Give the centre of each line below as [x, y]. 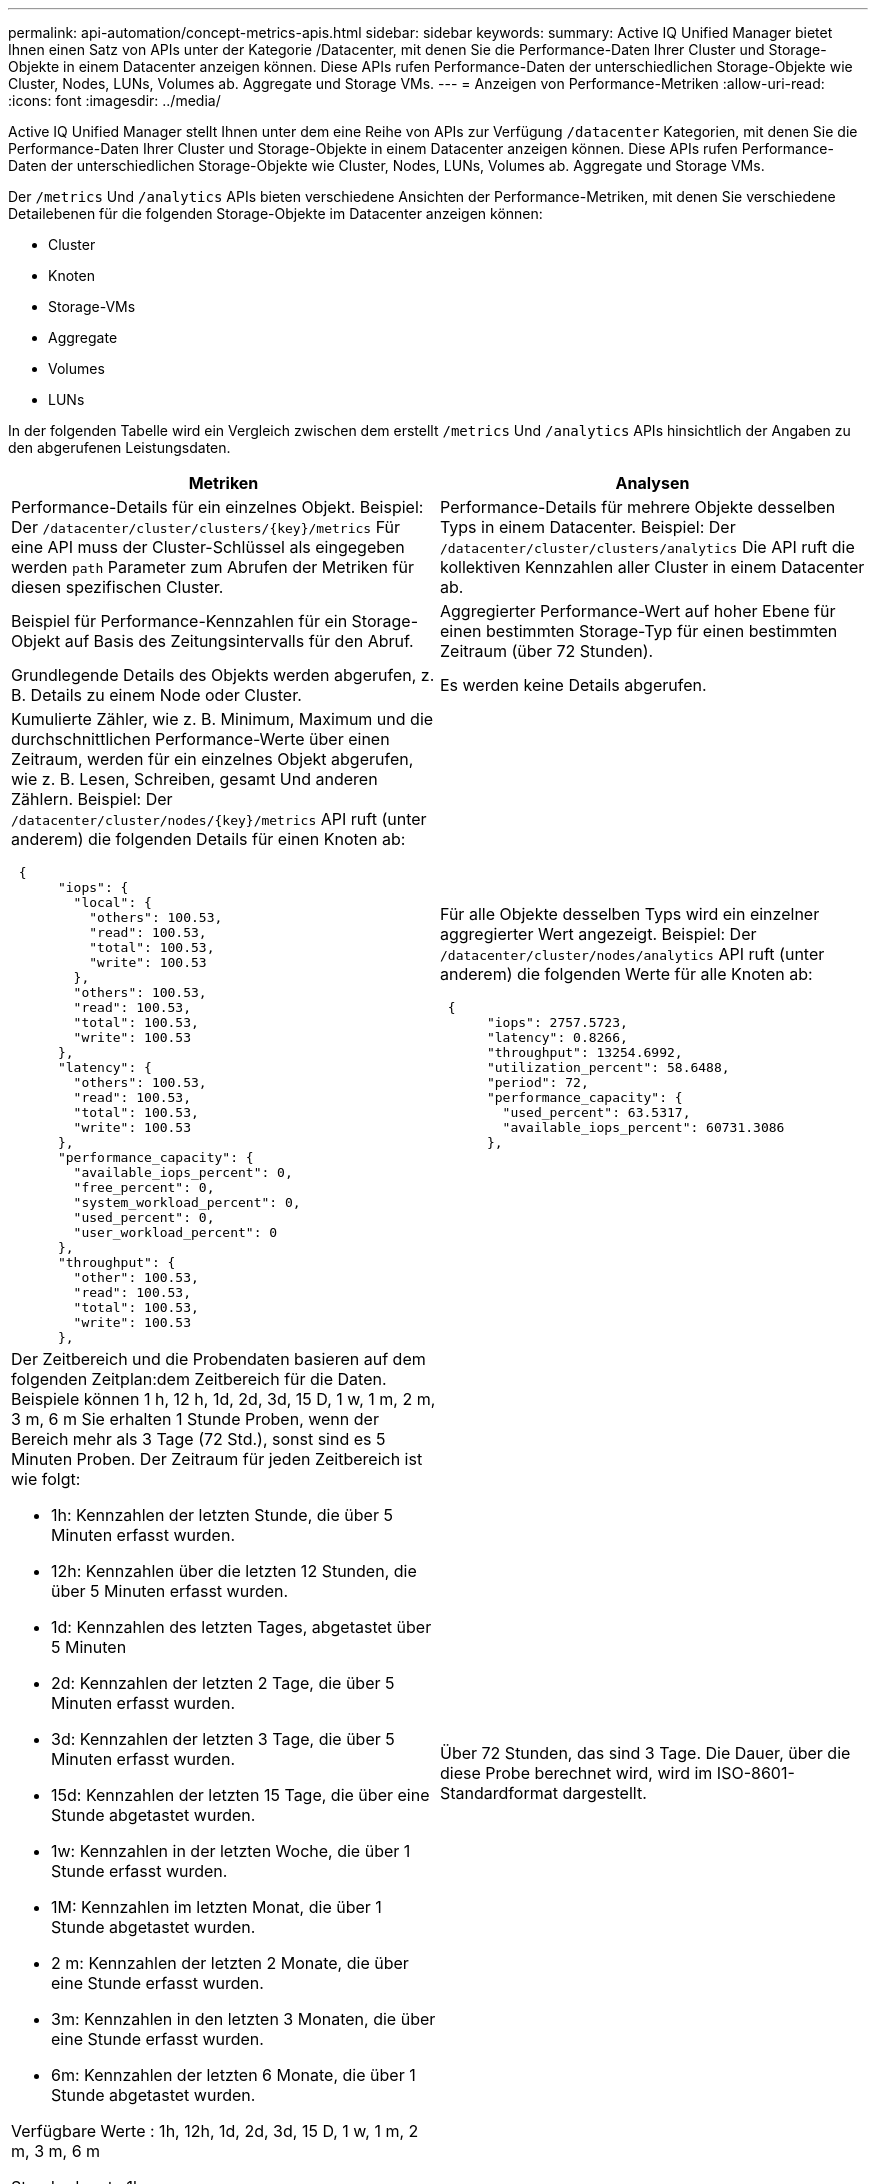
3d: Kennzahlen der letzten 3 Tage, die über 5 [223, 1739]
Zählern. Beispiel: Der [92, 799]
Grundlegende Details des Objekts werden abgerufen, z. [223, 675]
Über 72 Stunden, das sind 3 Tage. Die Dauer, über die [645, 1753]
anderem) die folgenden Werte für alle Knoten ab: [626, 974]
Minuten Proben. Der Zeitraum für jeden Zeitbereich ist [217, 1459]
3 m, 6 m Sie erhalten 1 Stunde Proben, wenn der [195, 1419]
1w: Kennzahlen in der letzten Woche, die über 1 [231, 1851]
